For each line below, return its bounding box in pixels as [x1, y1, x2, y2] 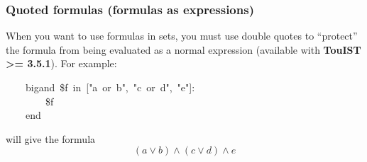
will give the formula [6, 131, 96, 146]
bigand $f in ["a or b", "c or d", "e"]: [26, 80, 195, 94]
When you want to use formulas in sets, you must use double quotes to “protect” [6, 28, 358, 43]
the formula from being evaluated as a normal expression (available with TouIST [6, 42, 361, 57]
